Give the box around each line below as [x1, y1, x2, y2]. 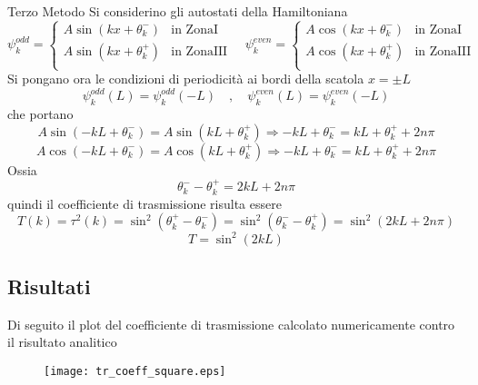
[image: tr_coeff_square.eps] [44, 364, 226, 378]
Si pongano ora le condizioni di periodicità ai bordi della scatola [7, 69, 364, 88]
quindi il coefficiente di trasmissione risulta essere [7, 193, 282, 212]
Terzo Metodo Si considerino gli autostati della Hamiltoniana [7, 2, 348, 20]
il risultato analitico [7, 332, 117, 351]
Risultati [7, 271, 91, 300]
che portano [7, 104, 74, 123]
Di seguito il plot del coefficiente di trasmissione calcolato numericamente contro [7, 314, 455, 333]
